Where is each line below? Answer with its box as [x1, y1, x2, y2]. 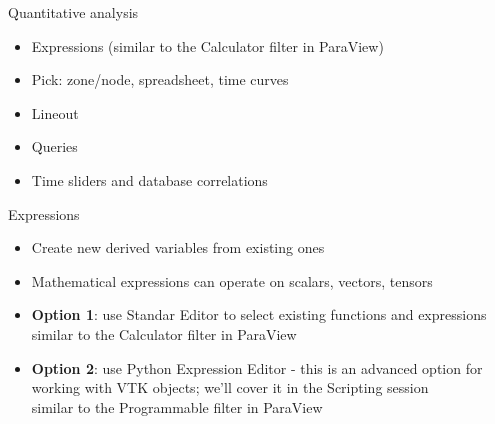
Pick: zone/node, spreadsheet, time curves [31, 69, 289, 90]
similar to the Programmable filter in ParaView [31, 396, 323, 417]
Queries [31, 136, 78, 157]
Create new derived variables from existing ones [31, 237, 325, 258]
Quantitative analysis [8, 2, 139, 22]
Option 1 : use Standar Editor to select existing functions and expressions [31, 304, 487, 325]
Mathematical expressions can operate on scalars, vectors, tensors [31, 270, 433, 291]
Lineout [31, 102, 79, 123]
